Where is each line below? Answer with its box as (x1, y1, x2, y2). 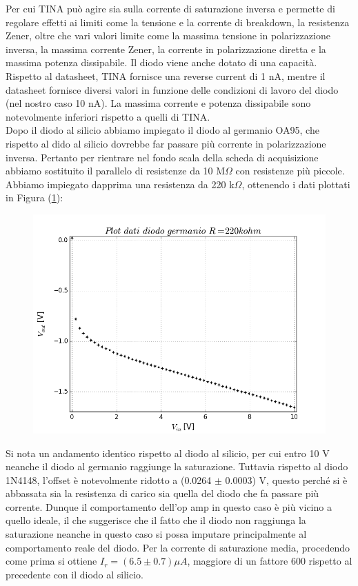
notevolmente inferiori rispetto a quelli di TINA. (6, 109, 210, 123)
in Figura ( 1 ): (6, 190, 63, 205)
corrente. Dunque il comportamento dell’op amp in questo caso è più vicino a (6, 499, 332, 514)
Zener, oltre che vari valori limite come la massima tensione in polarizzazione (6, 28, 330, 43)
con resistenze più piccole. (235, 163, 345, 178)
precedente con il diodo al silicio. (6, 567, 144, 581)
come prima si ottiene (6, 554, 97, 568)
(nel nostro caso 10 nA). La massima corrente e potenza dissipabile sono (6, 96, 311, 110)
